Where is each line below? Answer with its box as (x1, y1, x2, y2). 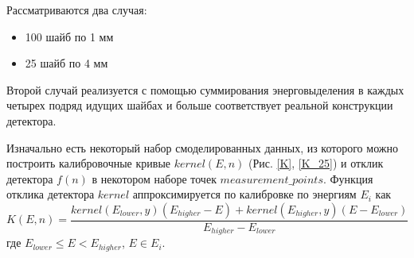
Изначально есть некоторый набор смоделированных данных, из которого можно (6, 139, 398, 156)
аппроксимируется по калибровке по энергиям (132, 186, 357, 202)
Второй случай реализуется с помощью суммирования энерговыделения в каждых (6, 81, 404, 98)
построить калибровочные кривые (6, 155, 171, 171)
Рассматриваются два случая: (6, 2, 147, 17)
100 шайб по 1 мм (25, 28, 114, 44)
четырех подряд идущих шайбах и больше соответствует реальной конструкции (6, 97, 393, 114)
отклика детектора (6, 186, 95, 202)
